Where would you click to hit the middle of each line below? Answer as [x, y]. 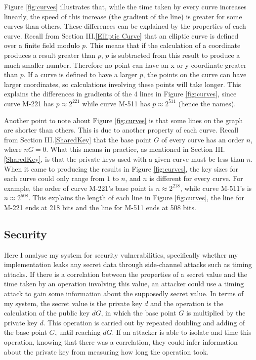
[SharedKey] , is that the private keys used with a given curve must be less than [124, 158]
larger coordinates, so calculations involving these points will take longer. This [123, 84]
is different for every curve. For [196, 178]
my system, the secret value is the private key [73, 303]
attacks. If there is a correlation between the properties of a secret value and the [126, 274]
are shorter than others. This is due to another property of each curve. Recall [121, 130]
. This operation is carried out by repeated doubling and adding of [144, 322]
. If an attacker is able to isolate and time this [182, 332]
